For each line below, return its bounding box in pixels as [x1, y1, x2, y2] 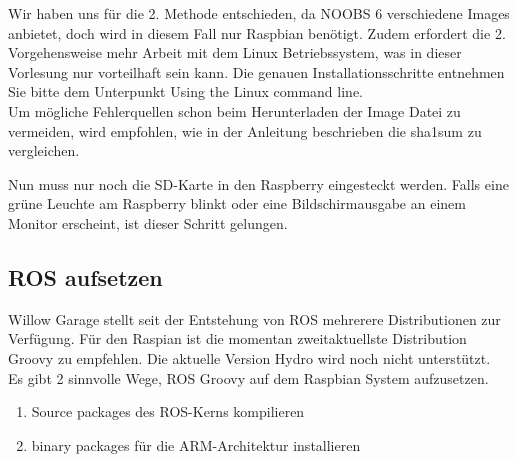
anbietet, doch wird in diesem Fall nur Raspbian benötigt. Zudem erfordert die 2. [8, 22, 506, 43]
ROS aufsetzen [8, 261, 163, 292]
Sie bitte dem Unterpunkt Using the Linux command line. [8, 81, 363, 102]
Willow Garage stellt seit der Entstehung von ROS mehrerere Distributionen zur [8, 308, 501, 329]
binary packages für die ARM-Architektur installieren [31, 434, 361, 455]
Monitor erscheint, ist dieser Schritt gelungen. [8, 212, 288, 233]
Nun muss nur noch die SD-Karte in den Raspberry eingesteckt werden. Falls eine [8, 173, 509, 194]
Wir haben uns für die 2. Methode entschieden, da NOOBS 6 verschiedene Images [8, 3, 510, 23]
